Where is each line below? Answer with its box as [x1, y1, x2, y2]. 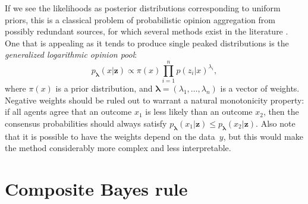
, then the [263, 105, 299, 118]
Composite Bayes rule [5, 177, 188, 201]
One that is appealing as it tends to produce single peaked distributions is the [5, 36, 289, 49]
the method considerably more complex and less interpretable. [5, 142, 231, 154]
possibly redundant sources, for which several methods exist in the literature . [5, 25, 288, 37]
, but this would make [223, 130, 303, 142]
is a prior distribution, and [55, 82, 153, 95]
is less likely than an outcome [145, 105, 253, 118]
